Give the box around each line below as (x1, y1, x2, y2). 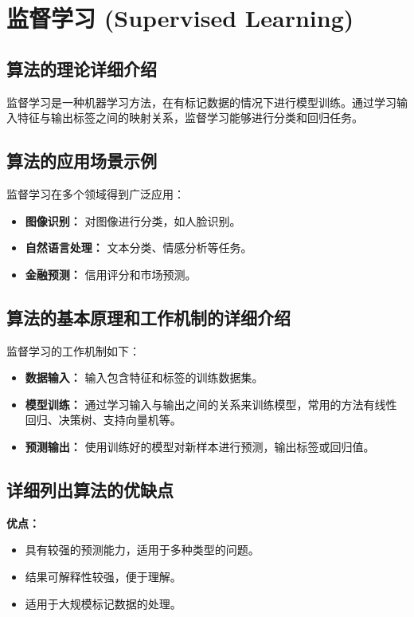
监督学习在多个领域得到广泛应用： (6, 185, 185, 202)
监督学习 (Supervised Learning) (6, 2, 354, 34)
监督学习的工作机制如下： (6, 342, 140, 359)
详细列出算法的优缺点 (6, 477, 174, 501)
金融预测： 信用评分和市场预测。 (25, 265, 197, 282)
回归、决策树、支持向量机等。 (25, 411, 182, 428)
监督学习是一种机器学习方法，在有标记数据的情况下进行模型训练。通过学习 (6, 93, 396, 110)
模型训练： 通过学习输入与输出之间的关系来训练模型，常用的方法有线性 (25, 395, 397, 412)
